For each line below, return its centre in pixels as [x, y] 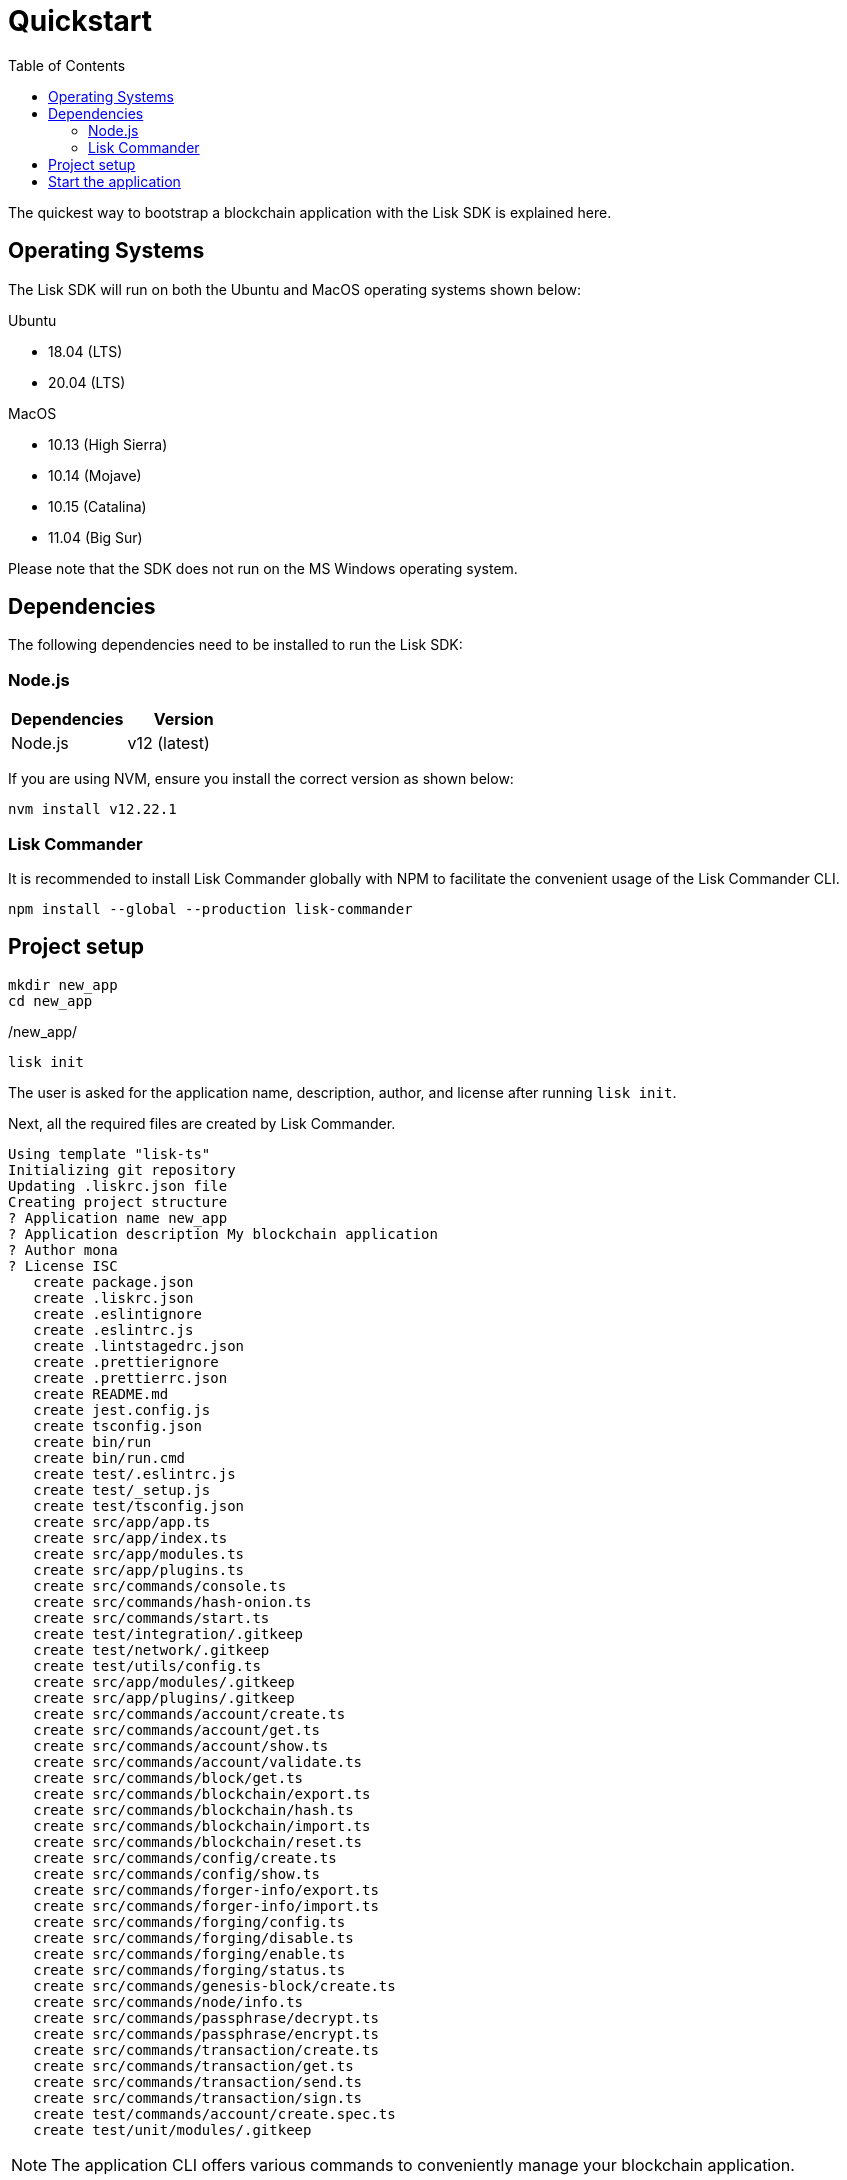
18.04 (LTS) [85, 351]
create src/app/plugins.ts [139, 1569]
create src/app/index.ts [130, 1537]
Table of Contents [67, 65]
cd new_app [50, 1000]
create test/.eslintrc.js [134, 1473]
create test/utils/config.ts [147, 1665]
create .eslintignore [117, 1313]
